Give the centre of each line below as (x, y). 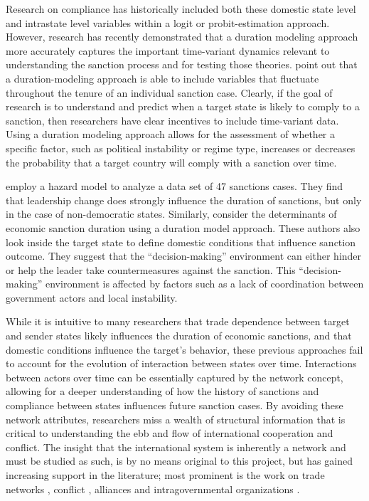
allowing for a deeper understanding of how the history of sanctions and (162, 391)
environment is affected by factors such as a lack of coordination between (204, 284)
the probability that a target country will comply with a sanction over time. (171, 162)
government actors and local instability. (92, 297)
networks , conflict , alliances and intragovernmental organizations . (153, 489)
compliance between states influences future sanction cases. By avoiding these (175, 405)
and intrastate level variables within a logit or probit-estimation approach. (168, 22)
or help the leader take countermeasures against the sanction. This (151, 269)
